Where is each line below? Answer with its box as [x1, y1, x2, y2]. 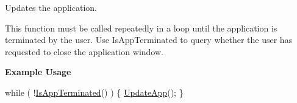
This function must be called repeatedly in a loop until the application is [5, 21, 277, 34]
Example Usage [5, 65, 71, 78]
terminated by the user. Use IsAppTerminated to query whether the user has [5, 33, 293, 46]
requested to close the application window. [5, 45, 163, 58]
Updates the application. [5, 1, 97, 13]
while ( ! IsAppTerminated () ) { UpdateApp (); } [5, 85, 184, 98]
